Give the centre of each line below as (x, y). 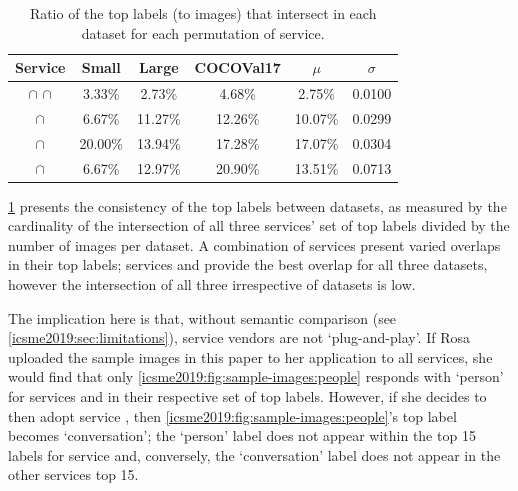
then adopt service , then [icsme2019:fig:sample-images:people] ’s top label (232, 415)
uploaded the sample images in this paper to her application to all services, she (250, 356)
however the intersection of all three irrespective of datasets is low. (212, 284)
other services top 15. (73, 474)
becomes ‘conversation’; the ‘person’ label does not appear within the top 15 (242, 435)
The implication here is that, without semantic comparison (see (202, 317)
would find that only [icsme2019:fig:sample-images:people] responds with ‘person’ (256, 376)
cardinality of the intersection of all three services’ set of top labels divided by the (259, 225)
